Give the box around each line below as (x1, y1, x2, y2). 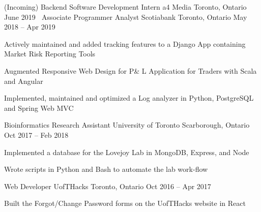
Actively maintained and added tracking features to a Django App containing (4, 38, 246, 49)
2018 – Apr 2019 (4, 21, 55, 32)
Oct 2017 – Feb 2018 (4, 129, 69, 140)
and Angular (4, 75, 43, 86)
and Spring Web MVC (4, 102, 74, 113)
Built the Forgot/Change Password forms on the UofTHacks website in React (4, 198, 246, 208)
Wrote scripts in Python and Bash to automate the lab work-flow (4, 164, 208, 174)
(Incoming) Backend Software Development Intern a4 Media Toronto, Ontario (4, 2, 247, 12)
